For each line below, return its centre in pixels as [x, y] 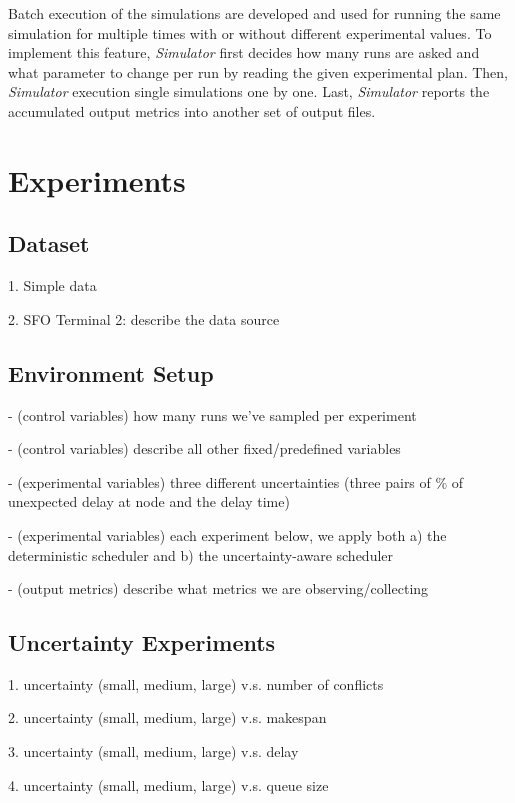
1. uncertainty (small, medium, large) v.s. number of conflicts [196, 683]
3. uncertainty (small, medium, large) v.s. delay [153, 751]
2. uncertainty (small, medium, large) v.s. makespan [167, 717]
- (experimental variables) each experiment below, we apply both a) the [227, 534]
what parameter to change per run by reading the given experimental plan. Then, [258, 71]
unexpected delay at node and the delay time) [149, 501]
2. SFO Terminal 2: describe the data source [144, 318]
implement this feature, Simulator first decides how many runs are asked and [244, 52]
